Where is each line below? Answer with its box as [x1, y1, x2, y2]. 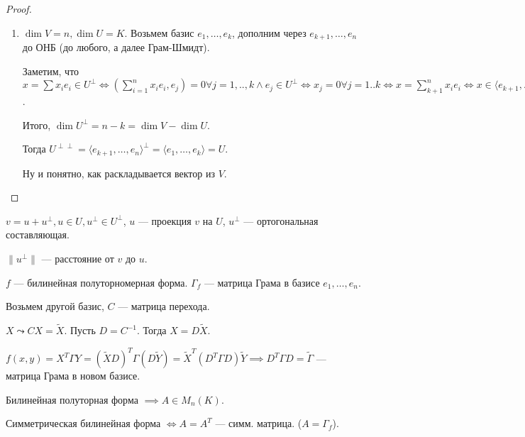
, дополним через [232, 25, 306, 40]
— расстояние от [41, 251, 114, 266]
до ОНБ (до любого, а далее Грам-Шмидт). [22, 40, 210, 55]
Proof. [6, 1, 32, 16]
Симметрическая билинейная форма [6, 416, 161, 431]
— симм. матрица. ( [215, 416, 302, 431]
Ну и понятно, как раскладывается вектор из [22, 165, 215, 180]
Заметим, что [22, 63, 79, 78]
